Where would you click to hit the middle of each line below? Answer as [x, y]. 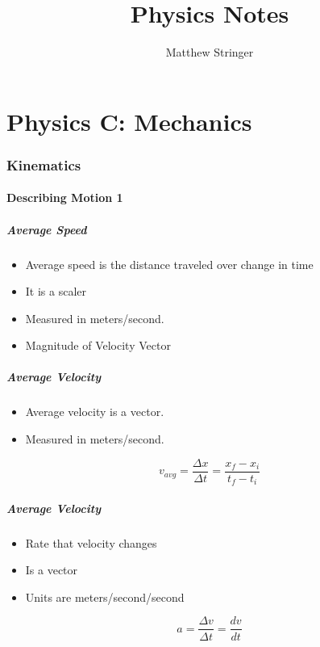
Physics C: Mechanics [129, 121]
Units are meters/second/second [105, 597]
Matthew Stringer [210, 52]
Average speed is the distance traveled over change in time [169, 264]
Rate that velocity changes [91, 542]
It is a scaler [56, 291]
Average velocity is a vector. [95, 412]
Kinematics [44, 164]
